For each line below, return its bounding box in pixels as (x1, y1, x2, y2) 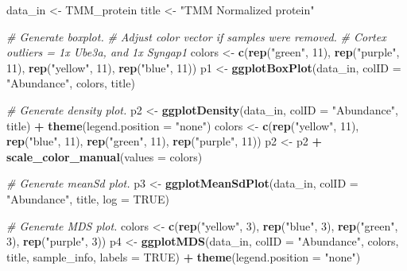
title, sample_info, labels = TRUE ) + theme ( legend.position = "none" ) (6, 248, 361, 265)
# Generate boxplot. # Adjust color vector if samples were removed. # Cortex (6, 28, 386, 45)
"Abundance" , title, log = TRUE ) (6, 190, 169, 207)
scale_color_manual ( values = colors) (6, 148, 203, 165)
